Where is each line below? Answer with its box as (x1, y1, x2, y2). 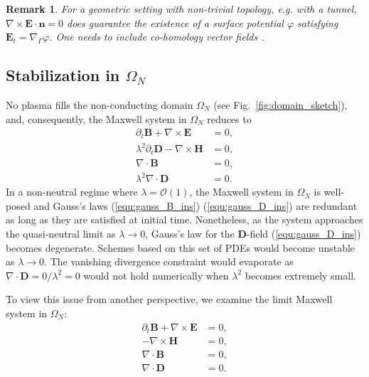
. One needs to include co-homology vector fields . (49, 29, 264, 44)
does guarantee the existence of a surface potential (67, 15, 284, 30)
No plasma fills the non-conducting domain (6, 97, 193, 112)
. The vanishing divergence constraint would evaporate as (44, 254, 294, 269)
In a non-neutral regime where (6, 184, 138, 199)
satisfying (297, 15, 338, 30)
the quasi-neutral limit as (6, 225, 116, 240)
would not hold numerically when (83, 267, 229, 282)
